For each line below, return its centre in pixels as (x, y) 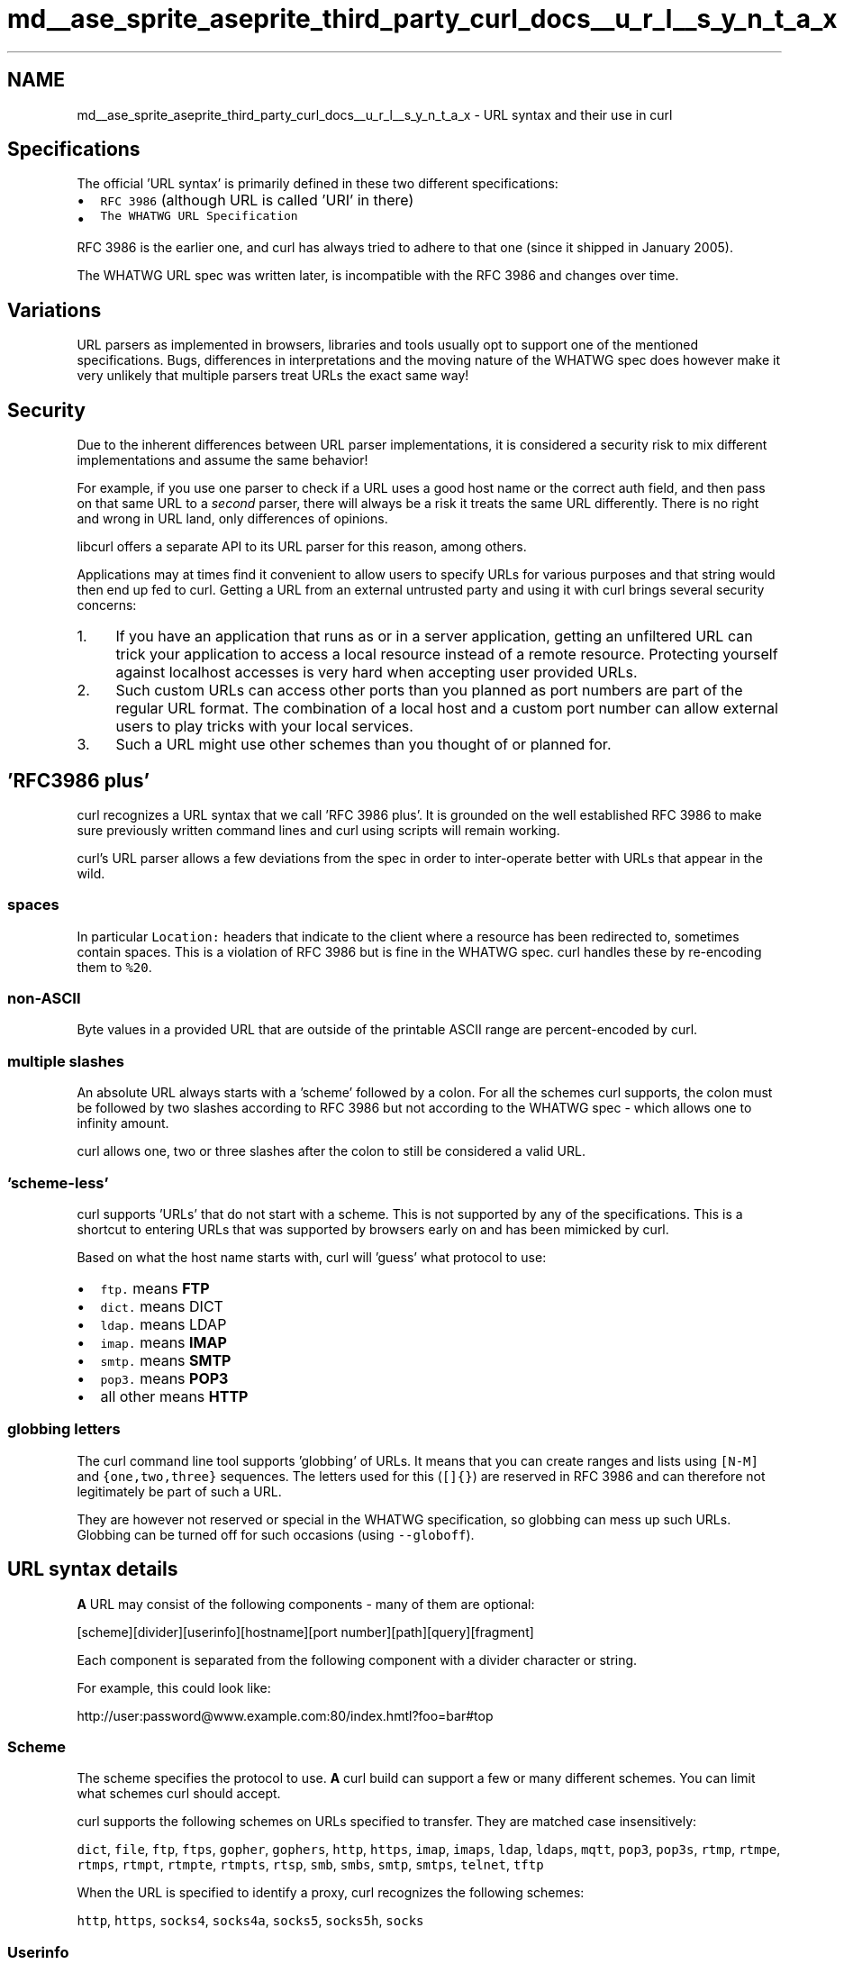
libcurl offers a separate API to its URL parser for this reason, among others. (302, 547)
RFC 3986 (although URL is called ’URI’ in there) (257, 200)
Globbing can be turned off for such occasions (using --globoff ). (276, 1534)
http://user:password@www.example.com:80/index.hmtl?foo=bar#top (285, 1715)
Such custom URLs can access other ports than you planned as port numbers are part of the (429, 691)
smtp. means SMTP (166, 1360)
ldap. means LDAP (163, 1324)
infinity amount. (123, 1123)
